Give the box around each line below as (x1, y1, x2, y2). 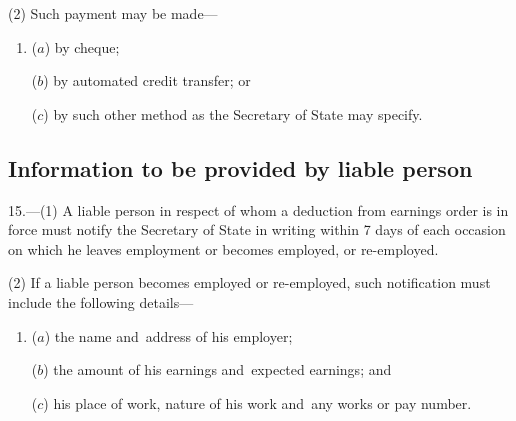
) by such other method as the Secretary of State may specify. (43, 103, 423, 124)
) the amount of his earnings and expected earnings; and (43, 359, 392, 380)
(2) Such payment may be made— (8, 3, 218, 23)
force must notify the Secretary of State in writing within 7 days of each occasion (8, 219, 506, 240)
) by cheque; (44, 36, 120, 57)
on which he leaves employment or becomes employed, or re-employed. (8, 238, 439, 259)
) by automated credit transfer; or (43, 70, 251, 91)
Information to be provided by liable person (8, 152, 473, 183)
